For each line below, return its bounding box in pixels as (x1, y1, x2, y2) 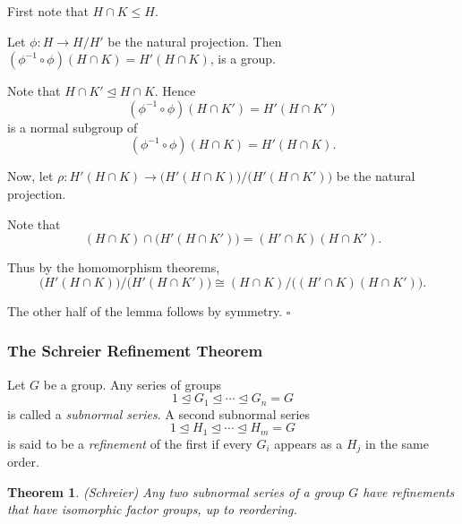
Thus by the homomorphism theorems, (7, 258, 220, 277)
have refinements (363, 482, 455, 501)
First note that (7, 2, 89, 20)
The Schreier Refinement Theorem (7, 339, 263, 362)
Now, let (7, 167, 54, 185)
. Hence (154, 82, 196, 100)
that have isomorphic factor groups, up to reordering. (7, 500, 297, 519)
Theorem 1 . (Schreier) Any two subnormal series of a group (7, 482, 345, 501)
